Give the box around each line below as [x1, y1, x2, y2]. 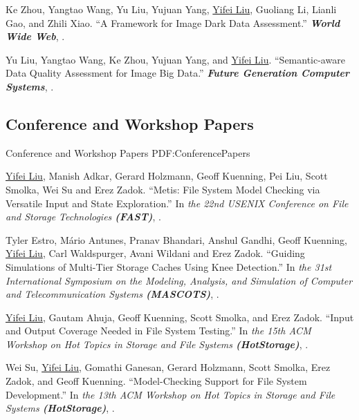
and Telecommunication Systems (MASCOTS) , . [6, 287, 219, 301]
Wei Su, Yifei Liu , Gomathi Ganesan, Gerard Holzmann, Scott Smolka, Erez [6, 360, 331, 374]
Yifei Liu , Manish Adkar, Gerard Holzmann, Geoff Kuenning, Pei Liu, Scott [6, 169, 328, 183]
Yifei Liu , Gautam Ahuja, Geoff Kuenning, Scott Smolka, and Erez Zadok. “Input [6, 309, 354, 324]
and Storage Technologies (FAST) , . [6, 209, 161, 224]
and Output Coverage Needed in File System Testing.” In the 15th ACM [6, 323, 311, 338]
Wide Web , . [6, 29, 65, 44]
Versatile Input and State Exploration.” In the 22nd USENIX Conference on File [6, 195, 349, 210]
